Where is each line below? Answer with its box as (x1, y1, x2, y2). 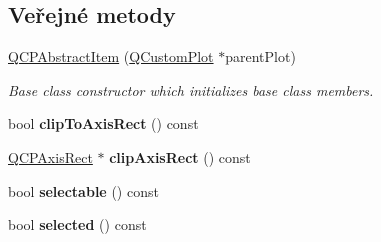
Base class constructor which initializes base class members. (8, 79, 374, 100)
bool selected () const (8, 214, 147, 235)
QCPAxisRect (8, 146, 93, 167)
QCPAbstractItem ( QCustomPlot (8, 46, 214, 67)
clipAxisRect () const (109, 146, 251, 167)
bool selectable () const (8, 180, 159, 201)
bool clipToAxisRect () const (8, 113, 199, 134)
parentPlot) (225, 46, 296, 67)
